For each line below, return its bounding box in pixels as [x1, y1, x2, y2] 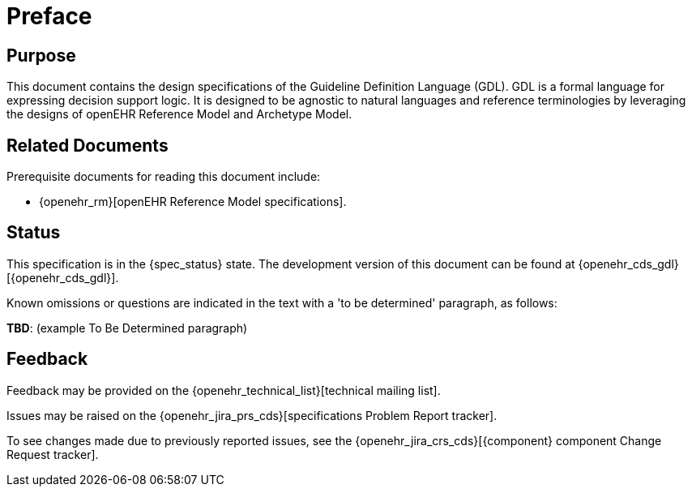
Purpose [6, 45, 76, 66]
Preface [6, 2, 92, 30]
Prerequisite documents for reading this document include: [6, 169, 321, 184]
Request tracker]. [6, 447, 99, 461]
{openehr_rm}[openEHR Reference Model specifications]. [39, 195, 347, 209]
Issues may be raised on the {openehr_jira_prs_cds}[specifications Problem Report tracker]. [6, 408, 498, 422]
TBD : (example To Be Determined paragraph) [6, 320, 248, 335]
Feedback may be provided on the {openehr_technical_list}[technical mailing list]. [6, 383, 441, 397]
